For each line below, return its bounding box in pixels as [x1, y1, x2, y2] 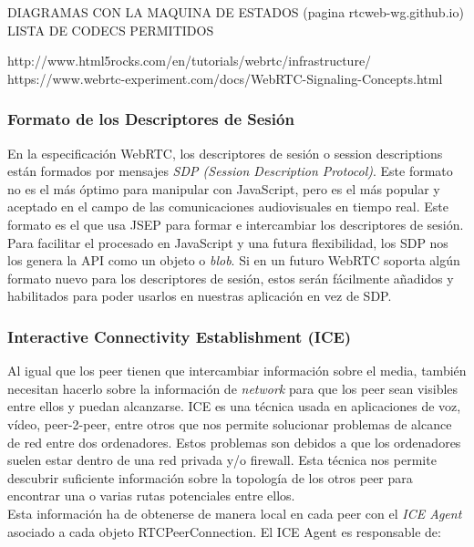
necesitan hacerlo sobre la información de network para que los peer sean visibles [7, 378, 459, 397]
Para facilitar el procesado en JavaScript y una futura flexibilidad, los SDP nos [7, 232, 448, 252]
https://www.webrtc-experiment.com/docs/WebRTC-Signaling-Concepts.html [7, 68, 443, 88]
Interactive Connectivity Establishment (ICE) [7, 325, 352, 347]
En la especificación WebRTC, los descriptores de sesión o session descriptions [7, 143, 443, 162]
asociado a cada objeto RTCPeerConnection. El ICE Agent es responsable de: [7, 521, 441, 541]
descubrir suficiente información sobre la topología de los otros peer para [7, 468, 413, 487]
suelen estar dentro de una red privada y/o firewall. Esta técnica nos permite [7, 450, 437, 470]
